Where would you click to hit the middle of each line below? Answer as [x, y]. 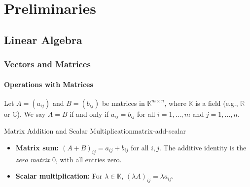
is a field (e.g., [217, 103]
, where [175, 103]
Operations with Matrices [49, 84]
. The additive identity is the [203, 147]
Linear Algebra [43, 39]
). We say [31, 114]
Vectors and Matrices [47, 64]
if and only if [89, 114]
